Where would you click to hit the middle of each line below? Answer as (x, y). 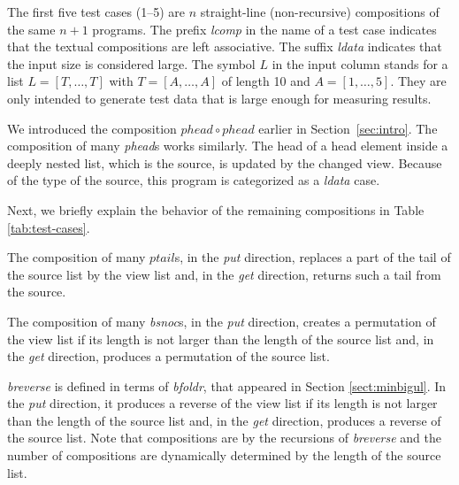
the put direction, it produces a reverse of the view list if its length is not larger (222, 403)
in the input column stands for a (360, 63)
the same (31, 29)
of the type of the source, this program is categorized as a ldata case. (194, 180)
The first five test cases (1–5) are (96, 12)
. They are (418, 81)
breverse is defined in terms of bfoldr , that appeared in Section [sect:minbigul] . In (227, 385)
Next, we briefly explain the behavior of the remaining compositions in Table (216, 209)
